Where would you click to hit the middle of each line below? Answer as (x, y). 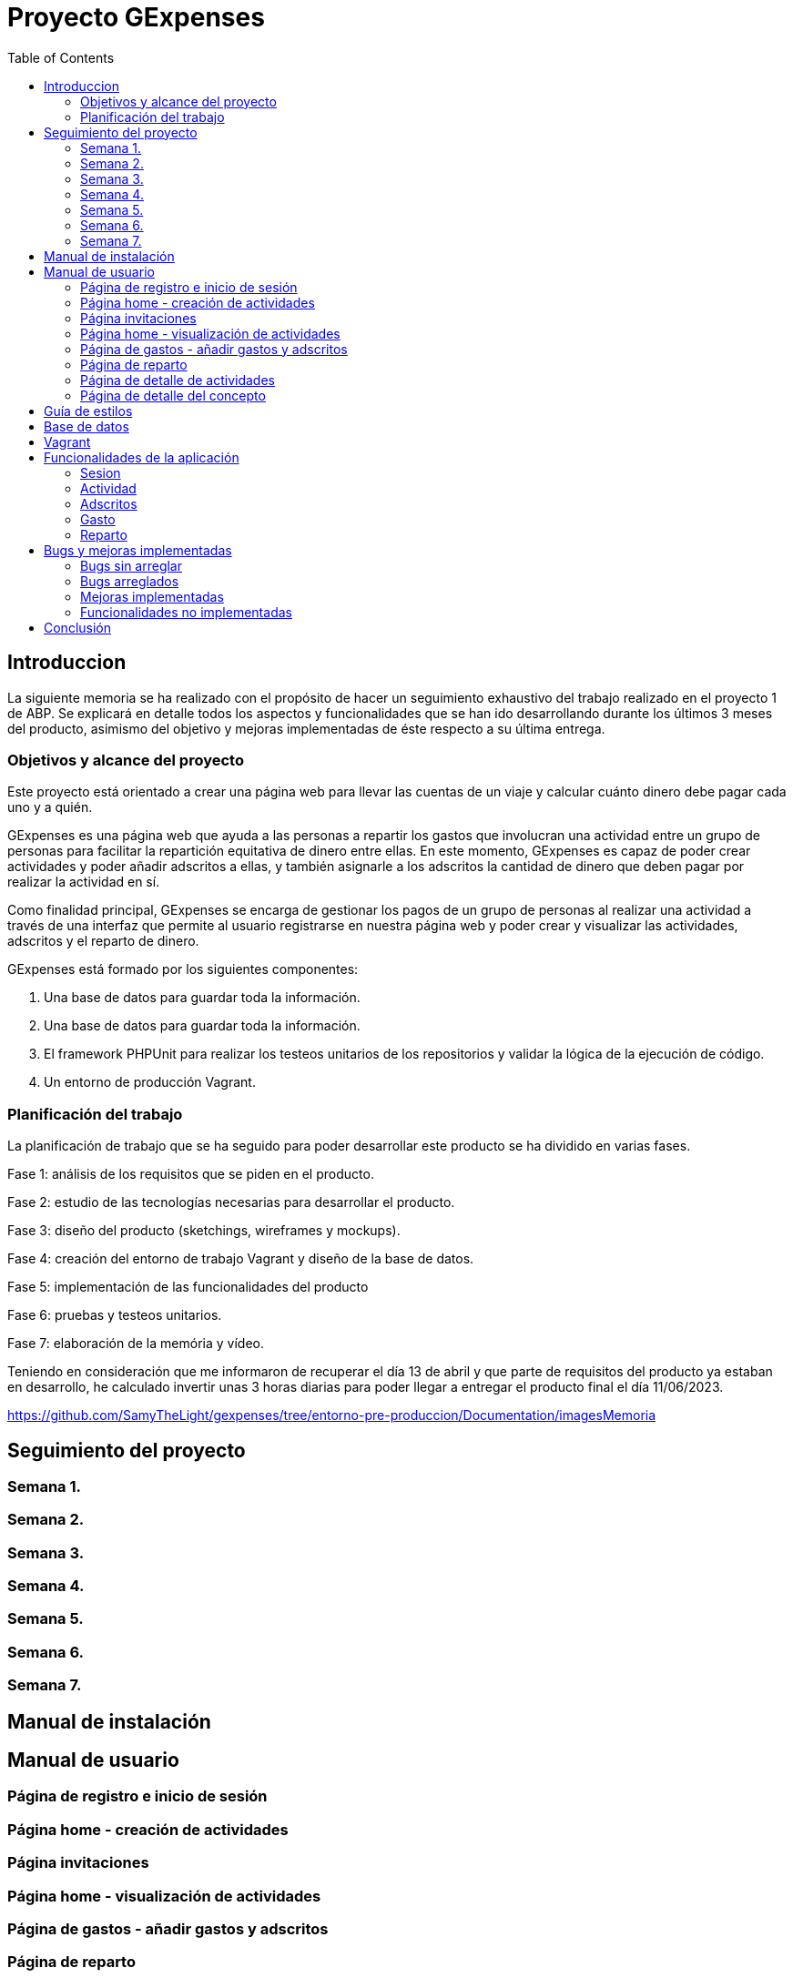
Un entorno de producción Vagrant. (150, 1082)
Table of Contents (61, 57)
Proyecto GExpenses (136, 17)
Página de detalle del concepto (173, 395)
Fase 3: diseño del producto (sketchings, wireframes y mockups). (204, 1231)
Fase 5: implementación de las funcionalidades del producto (188, 1287)
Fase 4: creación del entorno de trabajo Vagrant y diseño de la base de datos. (241, 1259)
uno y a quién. (50, 807)
